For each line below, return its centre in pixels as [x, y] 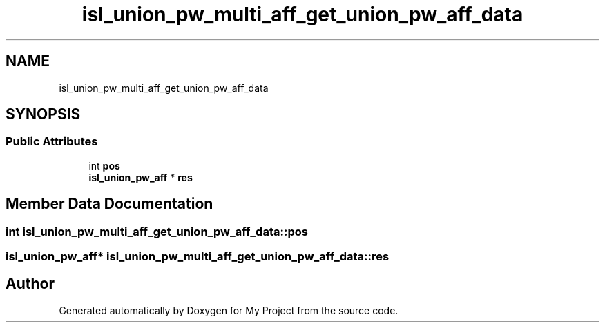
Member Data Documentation [109, 204]
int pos [104, 165]
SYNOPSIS [43, 114]
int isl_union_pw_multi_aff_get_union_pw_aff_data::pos [157, 231]
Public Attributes [52, 142]
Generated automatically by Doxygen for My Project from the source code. [229, 310]
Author [30, 284]
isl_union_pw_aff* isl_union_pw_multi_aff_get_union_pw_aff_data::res [198, 257]
